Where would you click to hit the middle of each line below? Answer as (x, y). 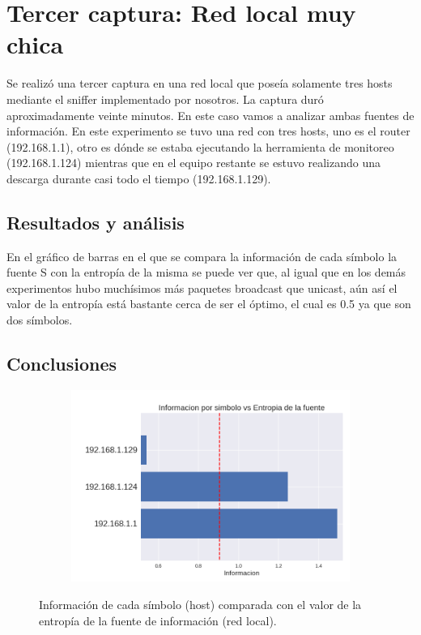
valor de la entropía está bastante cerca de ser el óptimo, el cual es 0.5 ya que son (209, 304)
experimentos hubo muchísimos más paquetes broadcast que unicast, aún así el (202, 287)
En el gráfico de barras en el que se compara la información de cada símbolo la (202, 256)
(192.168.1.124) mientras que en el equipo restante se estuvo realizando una (194, 163)
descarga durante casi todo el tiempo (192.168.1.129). (139, 178)
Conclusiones (62, 364)
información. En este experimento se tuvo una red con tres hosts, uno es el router (208, 131)
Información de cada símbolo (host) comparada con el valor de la (200, 604)
